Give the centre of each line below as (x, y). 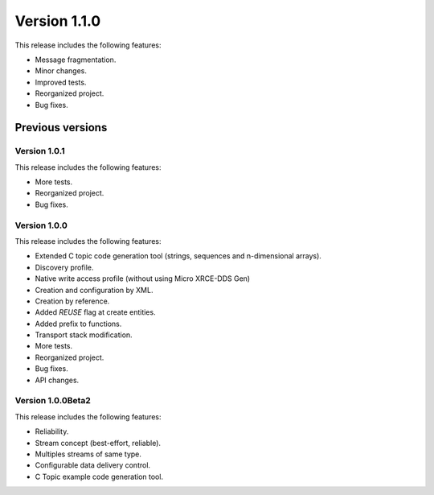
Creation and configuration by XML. (94, 290)
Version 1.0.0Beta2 (53, 401)
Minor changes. (61, 71)
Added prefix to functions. (78, 324)
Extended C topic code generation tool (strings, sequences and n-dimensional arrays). (178, 256)
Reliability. (52, 431)
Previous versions (61, 128)
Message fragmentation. (76, 60)
